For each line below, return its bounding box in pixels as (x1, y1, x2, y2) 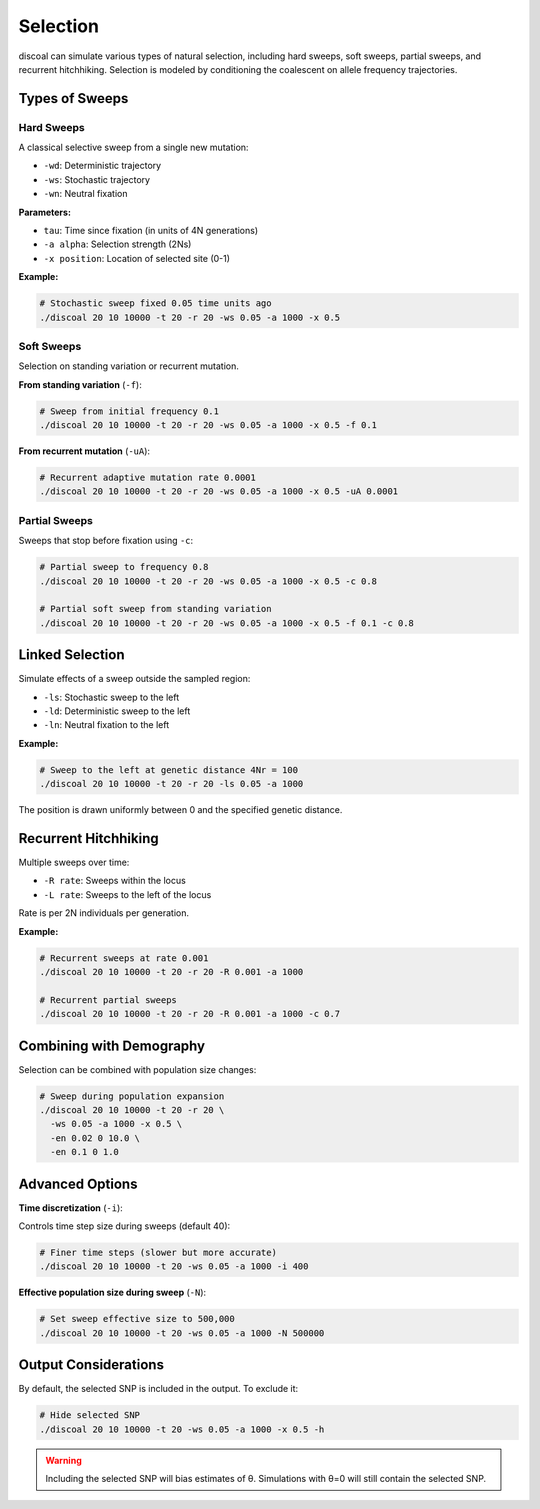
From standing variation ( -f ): (18, 378, 142, 390)
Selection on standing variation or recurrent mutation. (18, 360, 239, 372)
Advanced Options (18, 1175, 138, 1192)
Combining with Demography (18, 1037, 205, 1054)
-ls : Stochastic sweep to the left (43, 691, 180, 703)
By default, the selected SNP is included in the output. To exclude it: (18, 1383, 299, 1395)
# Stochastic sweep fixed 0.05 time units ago (39, 298, 272, 309)
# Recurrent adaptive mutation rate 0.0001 (39, 472, 257, 484)
